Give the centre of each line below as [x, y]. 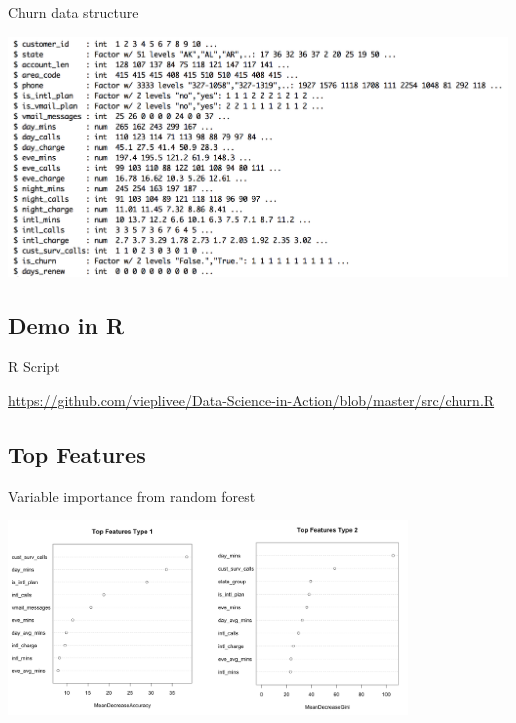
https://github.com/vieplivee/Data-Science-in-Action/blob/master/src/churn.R [251, 399]
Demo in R [66, 324]
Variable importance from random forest [132, 495]
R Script [34, 366]
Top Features [77, 453]
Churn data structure [73, 12]
